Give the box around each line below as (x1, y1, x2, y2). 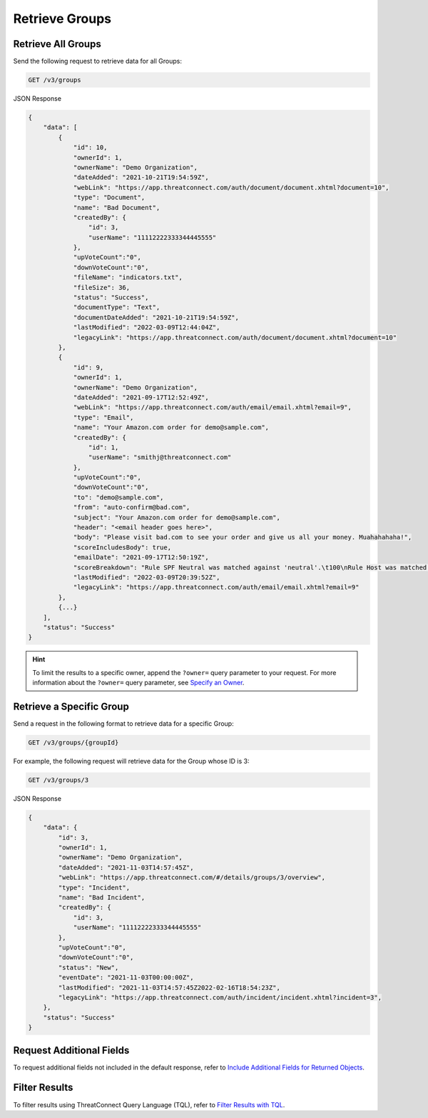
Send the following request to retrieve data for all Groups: (13, 57, 182, 66)
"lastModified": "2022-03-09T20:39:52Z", (73, 573, 220, 582)
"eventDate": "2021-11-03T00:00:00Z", (58, 974, 194, 982)
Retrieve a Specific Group (13, 700, 130, 712)
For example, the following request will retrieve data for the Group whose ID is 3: (13, 757, 250, 765)
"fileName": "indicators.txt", (73, 274, 183, 281)
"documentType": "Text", (73, 304, 160, 311)
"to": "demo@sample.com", (73, 493, 164, 501)
